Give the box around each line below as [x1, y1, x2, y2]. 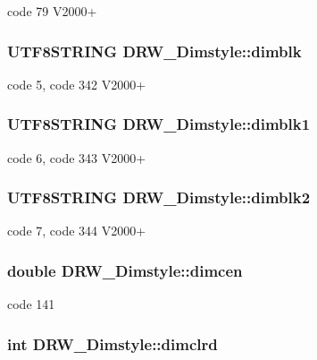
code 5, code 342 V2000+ [7, 74, 146, 93]
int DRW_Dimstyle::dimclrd [7, 332, 218, 355]
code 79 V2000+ [7, 2, 97, 20]
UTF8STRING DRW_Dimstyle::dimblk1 [7, 113, 311, 135]
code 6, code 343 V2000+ [7, 148, 146, 167]
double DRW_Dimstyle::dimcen [7, 259, 243, 281]
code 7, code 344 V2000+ [7, 221, 146, 240]
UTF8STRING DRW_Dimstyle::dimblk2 [7, 186, 311, 209]
